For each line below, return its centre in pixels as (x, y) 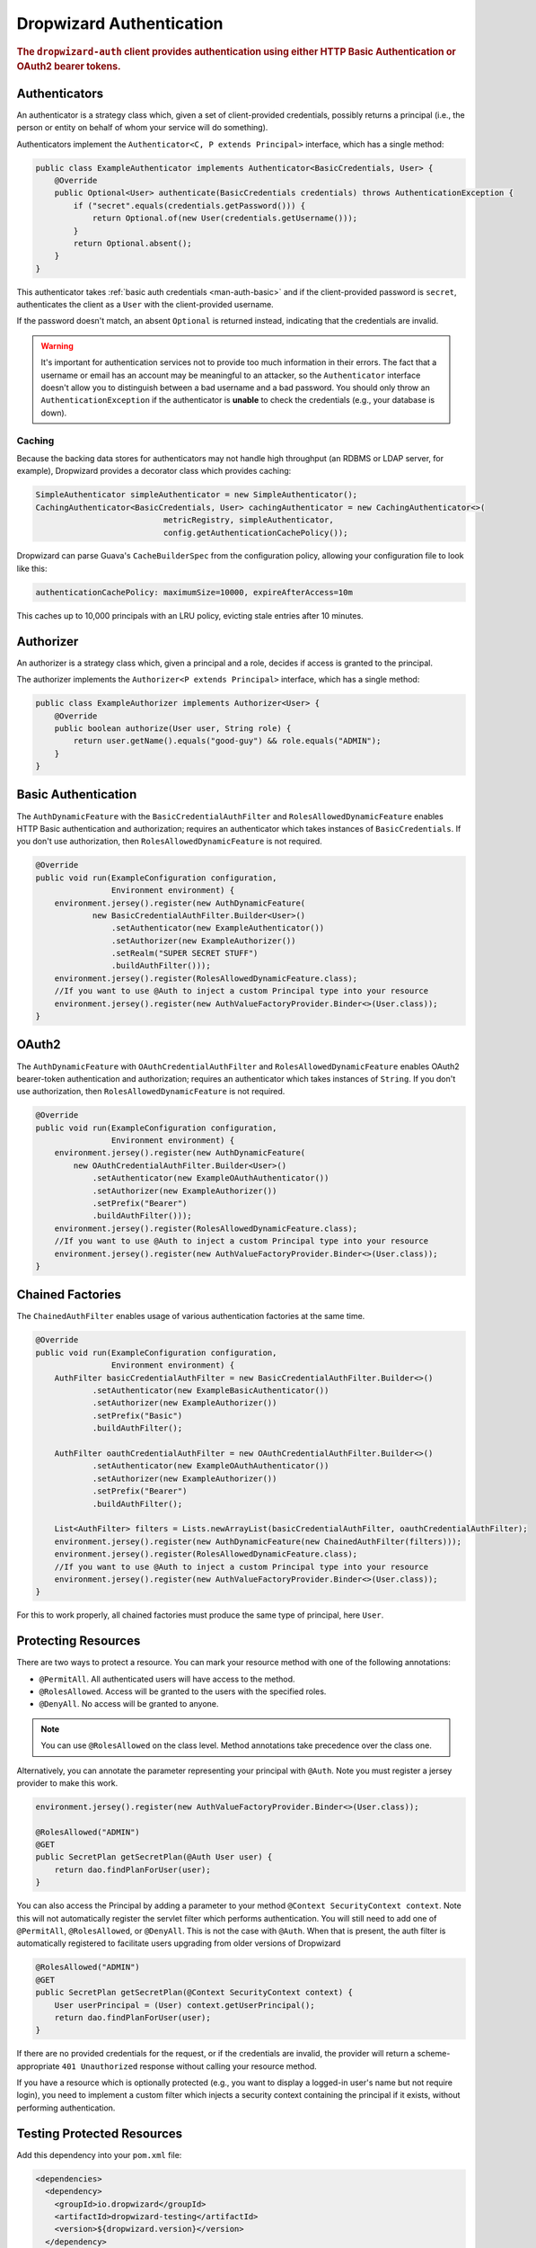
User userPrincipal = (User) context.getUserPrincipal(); (185, 2005)
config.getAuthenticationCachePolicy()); (255, 532)
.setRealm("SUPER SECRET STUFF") (185, 954)
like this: (32, 568)
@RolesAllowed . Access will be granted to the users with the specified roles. (183, 1691)
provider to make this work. (67, 1783)
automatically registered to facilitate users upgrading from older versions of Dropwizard (179, 1943)
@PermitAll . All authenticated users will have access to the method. (167, 1679)
